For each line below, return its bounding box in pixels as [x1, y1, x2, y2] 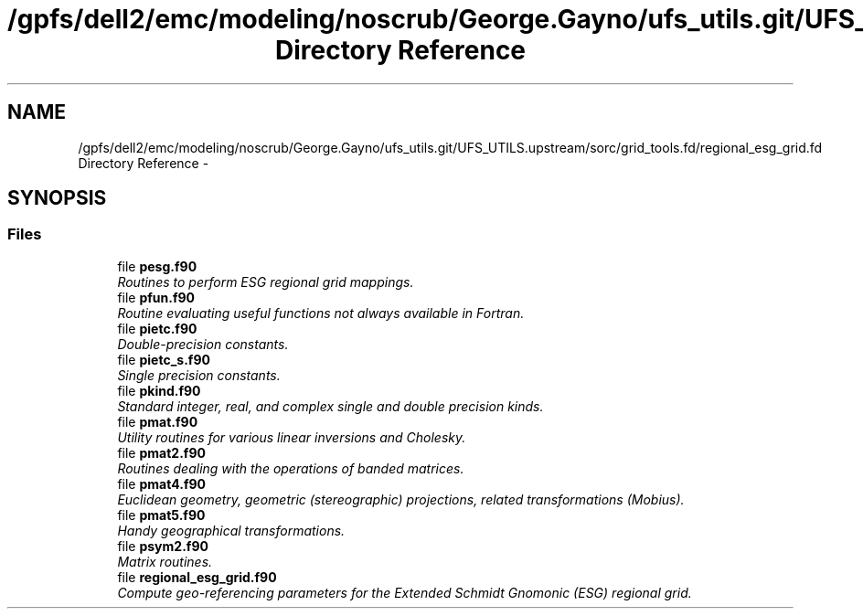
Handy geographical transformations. [117, 522, 346, 538]
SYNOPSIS [7, 186, 107, 210]
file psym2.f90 [117, 537, 208, 554]
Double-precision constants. [117, 335, 289, 352]
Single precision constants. [117, 366, 281, 383]
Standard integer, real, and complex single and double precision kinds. [117, 398, 544, 414]
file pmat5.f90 [117, 506, 206, 523]
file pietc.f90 [117, 320, 197, 336]
